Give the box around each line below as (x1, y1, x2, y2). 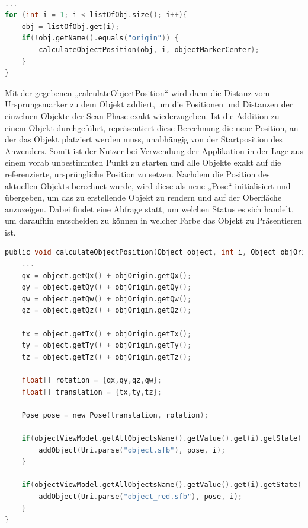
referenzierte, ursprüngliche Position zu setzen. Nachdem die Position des (5, 167, 270, 180)
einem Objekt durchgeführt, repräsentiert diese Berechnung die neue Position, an (5, 121, 299, 133)
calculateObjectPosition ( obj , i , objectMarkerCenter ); (38, 45, 259, 54)
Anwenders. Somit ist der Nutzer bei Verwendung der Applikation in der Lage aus (5, 144, 303, 157)
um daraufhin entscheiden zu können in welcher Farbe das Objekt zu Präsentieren (5, 214, 302, 227)
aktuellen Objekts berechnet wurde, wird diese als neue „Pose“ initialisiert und (5, 179, 291, 192)
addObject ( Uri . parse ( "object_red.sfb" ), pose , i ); (38, 492, 242, 501)
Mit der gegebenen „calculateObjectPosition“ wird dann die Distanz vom (5, 86, 270, 98)
